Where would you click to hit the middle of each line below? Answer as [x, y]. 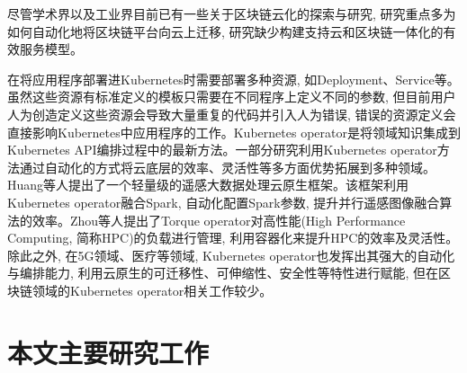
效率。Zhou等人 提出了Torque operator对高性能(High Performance [219, 220]
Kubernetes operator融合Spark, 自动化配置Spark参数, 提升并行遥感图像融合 [224, 202]
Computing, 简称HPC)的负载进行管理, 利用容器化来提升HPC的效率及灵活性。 [233, 238]
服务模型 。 [51, 49]
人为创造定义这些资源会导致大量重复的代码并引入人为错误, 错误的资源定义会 [232, 114]
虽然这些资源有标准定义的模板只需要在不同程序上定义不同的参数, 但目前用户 [232, 97]
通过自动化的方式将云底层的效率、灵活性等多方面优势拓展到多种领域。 [227, 167]
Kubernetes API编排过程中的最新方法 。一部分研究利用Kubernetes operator [222, 150]
